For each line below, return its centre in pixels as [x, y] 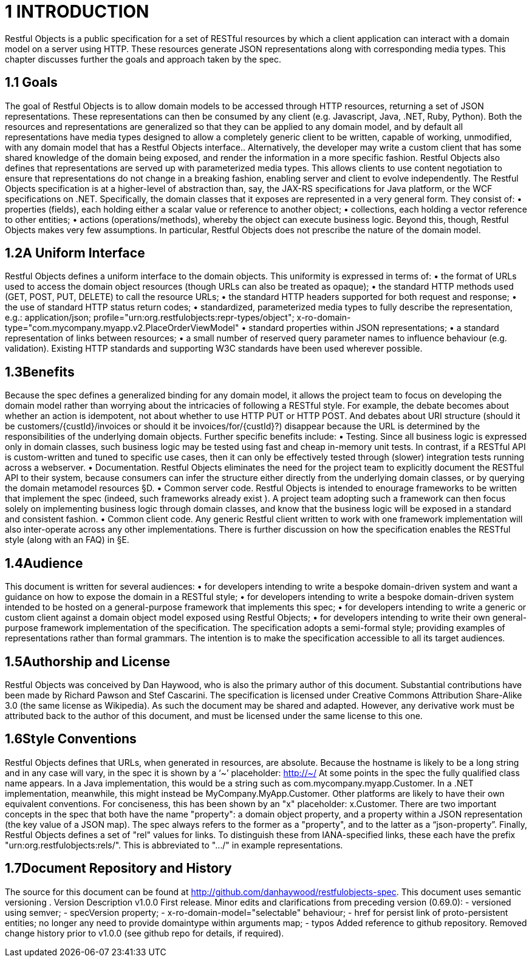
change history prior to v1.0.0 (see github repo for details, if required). [145, 933]
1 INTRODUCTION [77, 12]
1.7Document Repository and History [118, 868]
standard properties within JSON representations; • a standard [374, 328]
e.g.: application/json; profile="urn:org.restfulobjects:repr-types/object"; [150, 318]
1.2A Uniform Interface [75, 253]
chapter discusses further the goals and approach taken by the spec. [143, 59]
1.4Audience [44, 563]
